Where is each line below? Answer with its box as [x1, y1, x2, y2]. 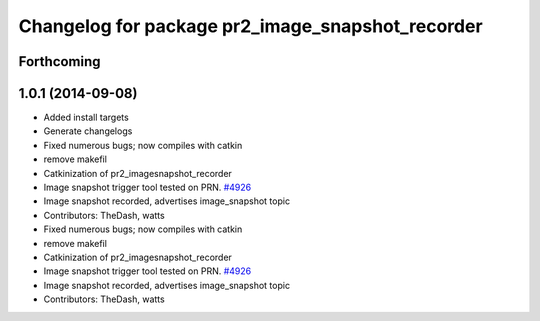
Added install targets [43, 111, 129, 124]
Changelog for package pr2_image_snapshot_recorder [18, 15, 484, 37]
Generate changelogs [43, 125, 133, 137]
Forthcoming [18, 53, 101, 70]
